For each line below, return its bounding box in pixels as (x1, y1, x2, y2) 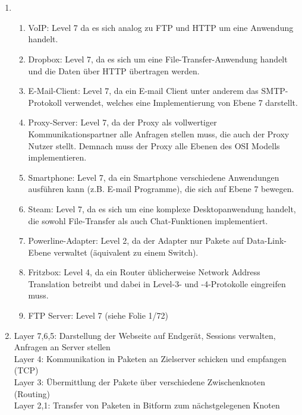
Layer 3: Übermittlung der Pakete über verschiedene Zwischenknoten (14, 376, 266, 388)
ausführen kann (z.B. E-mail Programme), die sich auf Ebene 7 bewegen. (28, 183, 294, 195)
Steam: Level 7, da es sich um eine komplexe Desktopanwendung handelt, (28, 202, 296, 215)
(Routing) (14, 387, 50, 400)
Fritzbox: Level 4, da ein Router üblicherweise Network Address (28, 266, 260, 278)
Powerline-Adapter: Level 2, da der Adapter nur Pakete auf (28, 234, 244, 247)
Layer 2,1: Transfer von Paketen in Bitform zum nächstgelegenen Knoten (14, 399, 280, 411)
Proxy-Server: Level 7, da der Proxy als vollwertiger (28, 116, 217, 128)
